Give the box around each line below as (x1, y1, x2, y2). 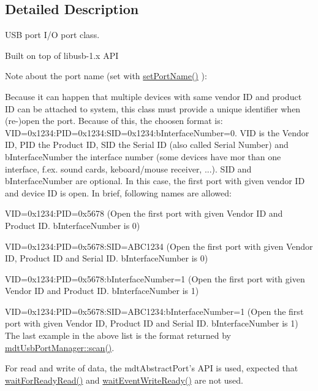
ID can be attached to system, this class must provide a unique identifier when (5, 102, 301, 115)
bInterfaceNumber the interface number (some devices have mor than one (5, 150, 281, 163)
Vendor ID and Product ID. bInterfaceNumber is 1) (5, 284, 199, 297)
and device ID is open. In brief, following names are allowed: (5, 186, 232, 199)
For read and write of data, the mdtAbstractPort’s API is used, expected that (5, 362, 298, 374)
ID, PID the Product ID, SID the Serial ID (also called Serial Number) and (5, 138, 289, 151)
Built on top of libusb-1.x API (5, 48, 119, 61)
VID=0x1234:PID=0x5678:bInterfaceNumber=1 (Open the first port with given (5, 272, 305, 285)
